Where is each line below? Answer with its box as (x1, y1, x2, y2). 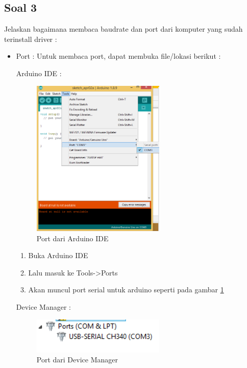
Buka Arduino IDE (28, 250, 88, 261)
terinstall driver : (4, 33, 57, 44)
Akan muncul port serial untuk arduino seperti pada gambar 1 (28, 284, 224, 295)
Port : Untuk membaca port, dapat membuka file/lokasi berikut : (16, 51, 221, 61)
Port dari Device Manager (36, 354, 118, 365)
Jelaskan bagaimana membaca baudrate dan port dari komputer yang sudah (4, 24, 243, 34)
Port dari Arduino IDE (36, 233, 109, 243)
